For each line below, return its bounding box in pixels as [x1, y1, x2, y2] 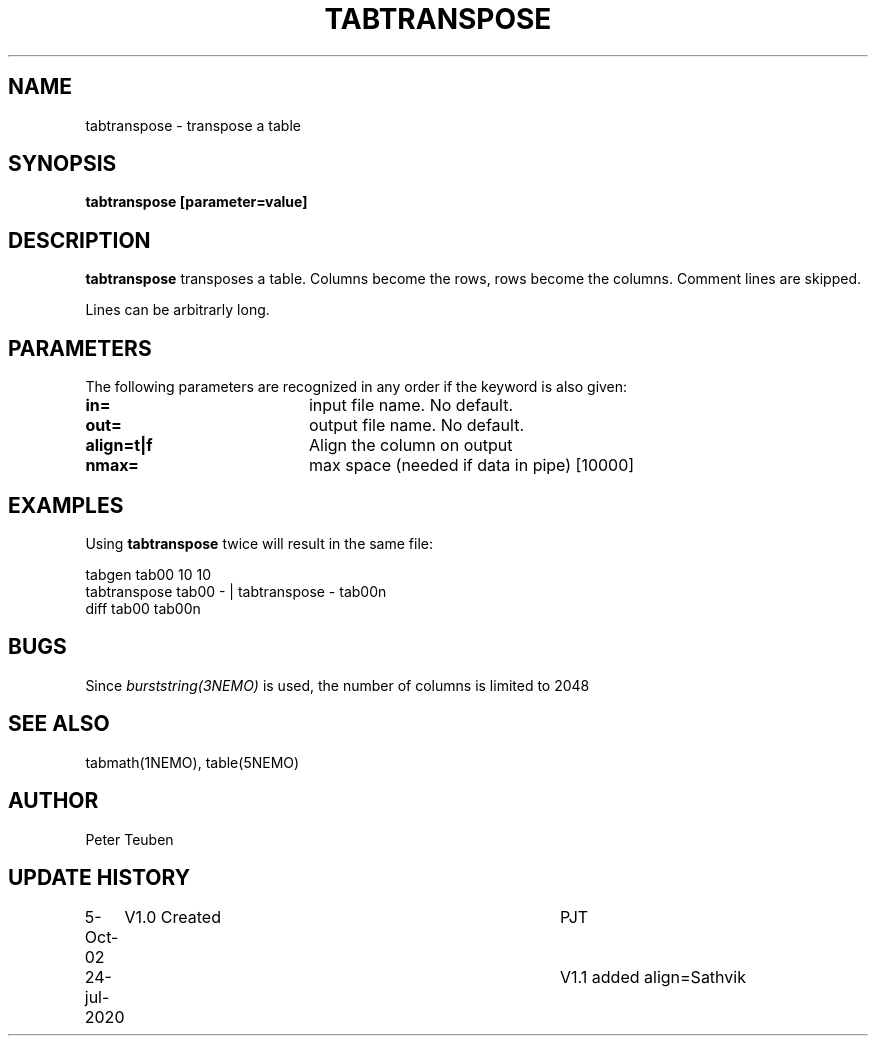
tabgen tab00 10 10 [85, 565, 212, 583]
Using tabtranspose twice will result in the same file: [85, 534, 433, 552]
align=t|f [85, 435, 153, 456]
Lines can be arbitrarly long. [85, 301, 270, 319]
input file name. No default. [308, 395, 514, 416]
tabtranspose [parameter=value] [85, 193, 308, 211]
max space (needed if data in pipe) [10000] [308, 455, 635, 476]
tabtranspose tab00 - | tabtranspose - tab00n [85, 582, 387, 600]
